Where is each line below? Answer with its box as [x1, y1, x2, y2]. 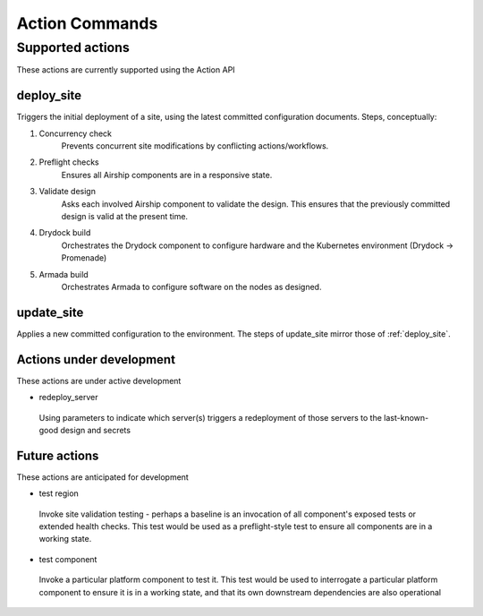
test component [38, 553, 97, 564]
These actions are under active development [16, 375, 182, 386]
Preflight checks [38, 157, 99, 167]
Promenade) [61, 252, 107, 263]
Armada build [38, 269, 89, 279]
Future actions [16, 448, 99, 463]
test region [38, 488, 80, 499]
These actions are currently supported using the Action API [16, 64, 236, 75]
